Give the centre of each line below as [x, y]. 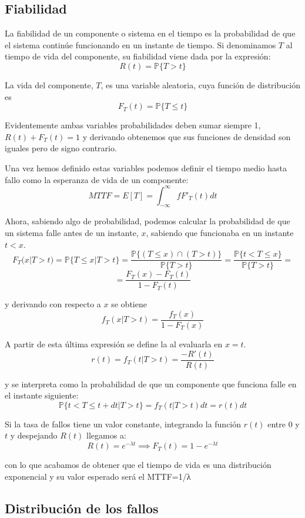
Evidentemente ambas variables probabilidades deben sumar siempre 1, [133, 125]
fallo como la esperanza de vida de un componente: [97, 179]
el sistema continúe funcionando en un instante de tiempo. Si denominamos [140, 44]
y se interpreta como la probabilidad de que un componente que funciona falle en [151, 383]
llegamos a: [106, 435]
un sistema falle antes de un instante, [72, 233]
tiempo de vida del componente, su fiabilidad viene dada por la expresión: [138, 56]
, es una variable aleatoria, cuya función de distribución [200, 84]
